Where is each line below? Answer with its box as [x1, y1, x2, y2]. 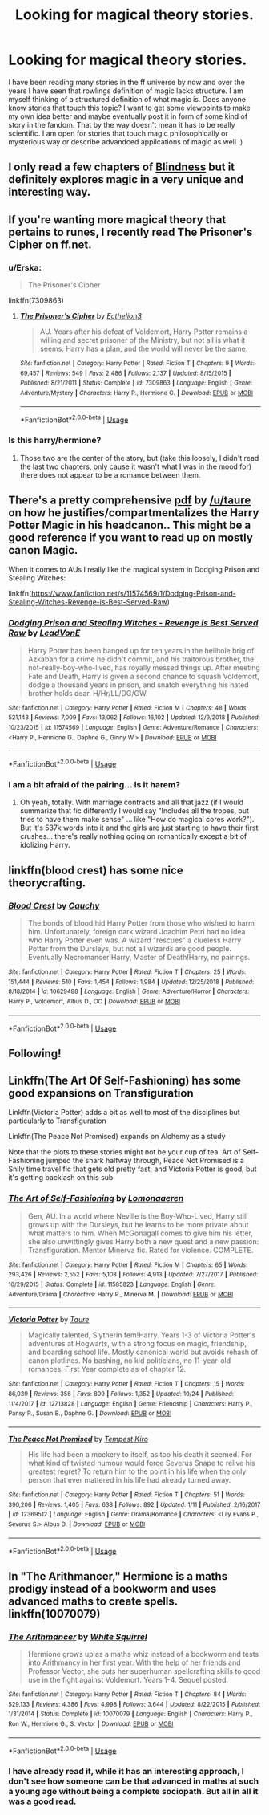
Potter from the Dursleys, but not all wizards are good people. [27, 943, 232, 953]
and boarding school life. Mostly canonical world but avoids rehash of [27, 1347, 259, 1357]
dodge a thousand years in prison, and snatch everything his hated [27, 680, 250, 690]
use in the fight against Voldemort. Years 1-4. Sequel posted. [27, 1675, 229, 1684]
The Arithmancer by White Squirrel [8, 1631, 148, 1642]
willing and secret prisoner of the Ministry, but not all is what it [39, 336, 246, 345]
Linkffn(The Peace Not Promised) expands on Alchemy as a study [8, 1132, 226, 1141]
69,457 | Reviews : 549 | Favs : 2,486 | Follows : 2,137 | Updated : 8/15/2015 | [19, 369, 231, 377]
